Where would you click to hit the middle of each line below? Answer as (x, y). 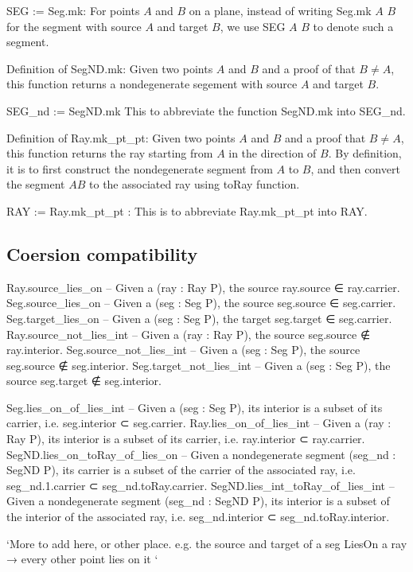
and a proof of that (309, 68)
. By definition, (365, 153)
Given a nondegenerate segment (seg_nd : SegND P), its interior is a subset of (198, 501)
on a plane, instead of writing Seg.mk (280, 10)
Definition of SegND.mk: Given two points (110, 68)
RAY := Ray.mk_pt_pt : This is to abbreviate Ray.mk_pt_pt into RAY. (187, 210)
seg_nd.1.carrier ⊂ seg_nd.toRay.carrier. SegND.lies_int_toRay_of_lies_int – (201, 485)
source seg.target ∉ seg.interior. (84, 381)
